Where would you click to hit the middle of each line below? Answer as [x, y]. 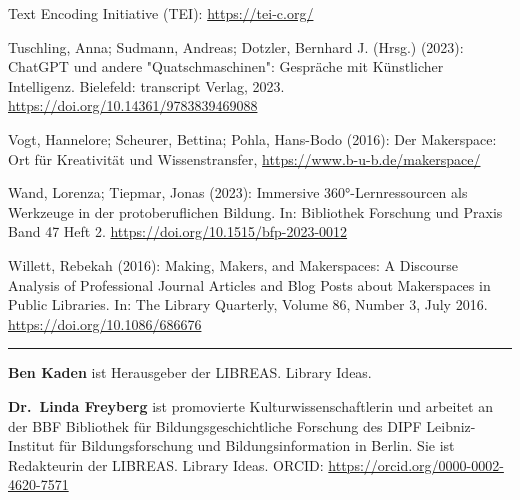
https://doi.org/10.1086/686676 [105, 323]
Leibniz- [451, 425]
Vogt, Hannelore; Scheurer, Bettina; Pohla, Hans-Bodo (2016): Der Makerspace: [252, 138]
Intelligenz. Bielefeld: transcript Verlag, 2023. [146, 85]
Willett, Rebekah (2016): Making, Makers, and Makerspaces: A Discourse [233, 264]
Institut [31, 445]
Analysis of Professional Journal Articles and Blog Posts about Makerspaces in [249, 284]
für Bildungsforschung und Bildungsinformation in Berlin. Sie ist [257, 445]
